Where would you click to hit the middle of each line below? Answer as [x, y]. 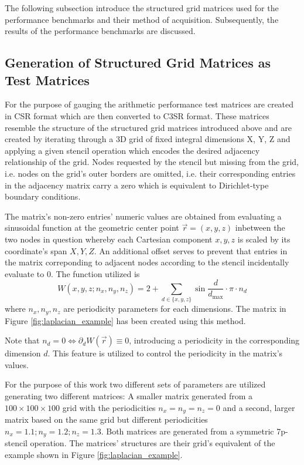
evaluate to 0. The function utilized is [72, 273]
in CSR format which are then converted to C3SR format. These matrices [137, 115]
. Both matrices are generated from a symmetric [187, 431]
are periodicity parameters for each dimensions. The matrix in [175, 309]
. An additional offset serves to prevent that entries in [191, 250]
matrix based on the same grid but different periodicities [106, 419]
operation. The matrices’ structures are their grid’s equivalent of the [153, 443]
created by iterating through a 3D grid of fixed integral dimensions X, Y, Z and [148, 139]
